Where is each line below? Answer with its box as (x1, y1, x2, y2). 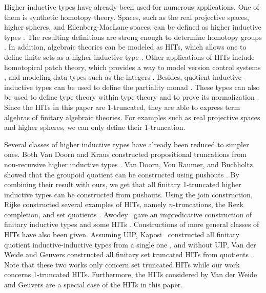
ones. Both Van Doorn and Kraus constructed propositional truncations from (4, 149, 247, 160)
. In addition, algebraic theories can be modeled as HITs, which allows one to (4, 41, 247, 52)
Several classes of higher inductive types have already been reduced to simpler (4, 139, 249, 149)
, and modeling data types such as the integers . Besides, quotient (4, 72, 211, 82)
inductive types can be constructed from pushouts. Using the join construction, (4, 189, 253, 199)
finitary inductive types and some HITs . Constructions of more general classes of (4, 219, 259, 230)
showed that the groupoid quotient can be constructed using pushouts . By (4, 169, 239, 179)
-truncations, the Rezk (173, 199, 243, 210)
